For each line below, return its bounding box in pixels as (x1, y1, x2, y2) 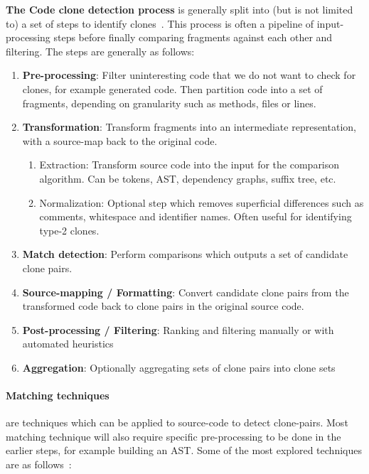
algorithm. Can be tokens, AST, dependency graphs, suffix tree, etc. (39, 171, 336, 185)
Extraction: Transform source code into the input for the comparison (39, 157, 340, 172)
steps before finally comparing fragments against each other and (53, 30, 333, 45)
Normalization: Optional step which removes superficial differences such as (39, 195, 364, 210)
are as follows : (6, 457, 72, 472)
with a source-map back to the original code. (22, 133, 218, 148)
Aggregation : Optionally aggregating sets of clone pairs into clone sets (22, 360, 336, 375)
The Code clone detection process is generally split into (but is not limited (6, 2, 353, 16)
